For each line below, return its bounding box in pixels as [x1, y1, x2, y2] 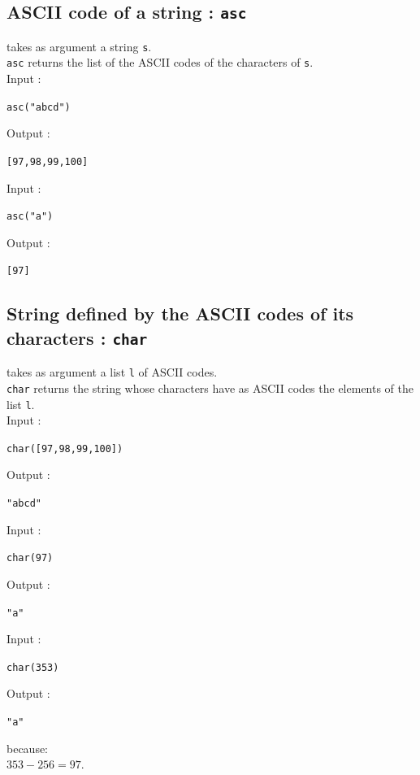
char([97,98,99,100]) [6, 442, 123, 455]
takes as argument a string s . [6, 37, 152, 54]
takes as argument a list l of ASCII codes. [6, 364, 218, 381]
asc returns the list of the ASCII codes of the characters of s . [6, 54, 314, 71]
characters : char [6, 324, 148, 350]
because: [6, 739, 49, 756]
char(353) [6, 661, 59, 673]
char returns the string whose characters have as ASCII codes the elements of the [6, 379, 414, 396]
